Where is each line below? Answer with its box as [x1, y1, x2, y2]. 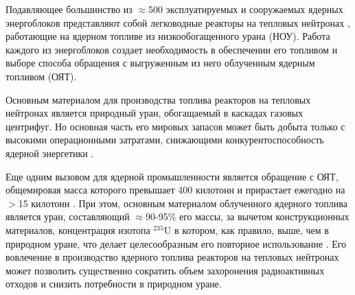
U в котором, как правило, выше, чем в [163, 222, 329, 237]
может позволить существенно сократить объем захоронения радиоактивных [5, 263, 325, 277]
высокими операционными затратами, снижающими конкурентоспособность [5, 132, 324, 147]
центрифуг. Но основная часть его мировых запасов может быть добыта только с [5, 119, 345, 133]
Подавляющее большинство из [5, 2, 133, 16]
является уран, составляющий [5, 209, 130, 224]
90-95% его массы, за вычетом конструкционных [145, 209, 350, 224]
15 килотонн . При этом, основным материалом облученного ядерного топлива [18, 196, 347, 210]
